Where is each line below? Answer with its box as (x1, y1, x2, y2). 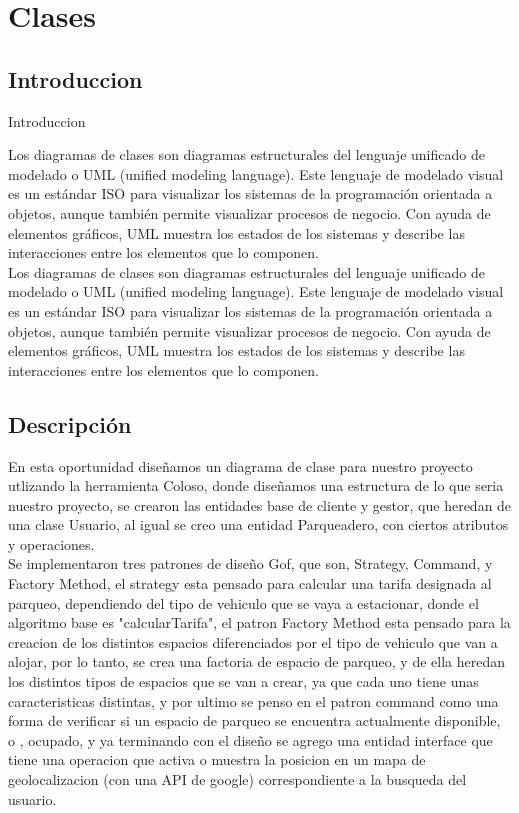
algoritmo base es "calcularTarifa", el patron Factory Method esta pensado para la (8, 612, 511, 633)
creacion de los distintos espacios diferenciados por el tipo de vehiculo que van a (8, 631, 498, 652)
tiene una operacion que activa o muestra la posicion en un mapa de (8, 749, 426, 770)
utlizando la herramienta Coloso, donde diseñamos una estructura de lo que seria (8, 475, 504, 496)
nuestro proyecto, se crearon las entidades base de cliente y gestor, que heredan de (8, 494, 512, 515)
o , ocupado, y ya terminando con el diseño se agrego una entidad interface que (8, 729, 493, 750)
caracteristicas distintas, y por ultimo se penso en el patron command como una (8, 690, 499, 711)
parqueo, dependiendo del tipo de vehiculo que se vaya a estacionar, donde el (8, 592, 479, 613)
